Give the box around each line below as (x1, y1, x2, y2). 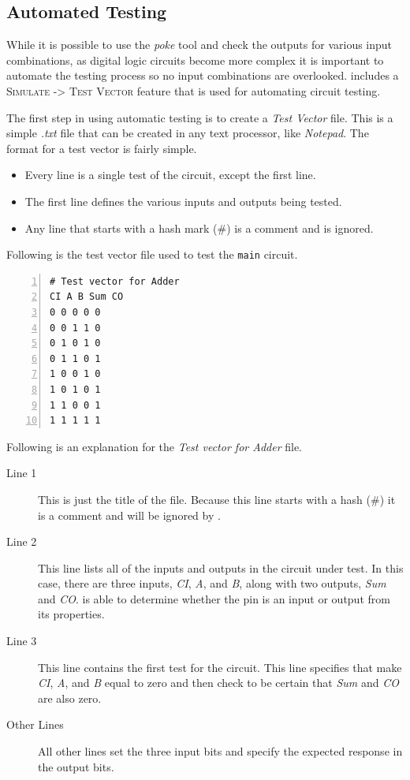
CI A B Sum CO (50, 291, 124, 303)
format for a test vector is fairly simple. (6, 140, 197, 156)
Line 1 (6, 465, 37, 481)
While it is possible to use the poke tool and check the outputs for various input (6, 36, 393, 53)
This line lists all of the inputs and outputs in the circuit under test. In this (38, 559, 404, 576)
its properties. (38, 606, 105, 622)
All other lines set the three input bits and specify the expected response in (38, 743, 403, 759)
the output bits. (38, 758, 114, 774)
